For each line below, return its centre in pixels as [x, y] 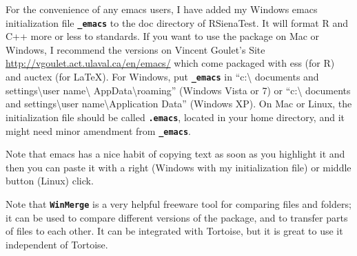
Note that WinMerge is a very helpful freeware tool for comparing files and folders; [178, 203]
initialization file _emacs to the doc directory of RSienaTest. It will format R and [177, 22]
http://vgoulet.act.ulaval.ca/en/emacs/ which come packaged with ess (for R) [170, 63]
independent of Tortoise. [57, 244]
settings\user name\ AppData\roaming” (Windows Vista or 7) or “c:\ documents [178, 90]
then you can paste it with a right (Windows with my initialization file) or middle [178, 167]
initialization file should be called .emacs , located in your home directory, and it [175, 117]
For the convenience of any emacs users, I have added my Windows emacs [162, 9]
